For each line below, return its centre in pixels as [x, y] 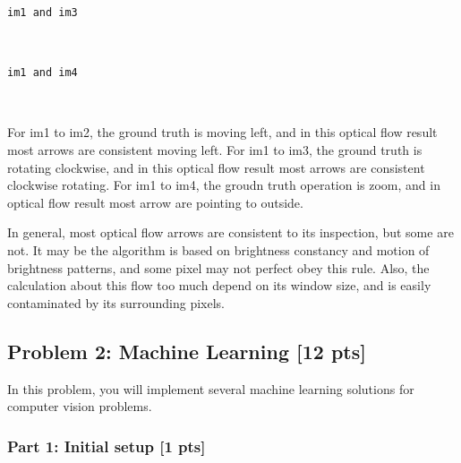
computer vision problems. [80, 406]
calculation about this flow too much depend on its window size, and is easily [219, 285]
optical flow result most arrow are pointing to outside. [155, 202]
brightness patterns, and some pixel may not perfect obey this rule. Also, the [218, 267]
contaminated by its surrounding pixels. [116, 302]
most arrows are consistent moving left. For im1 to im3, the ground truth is [215, 149]
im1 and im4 [43, 73]
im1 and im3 [43, 13]
